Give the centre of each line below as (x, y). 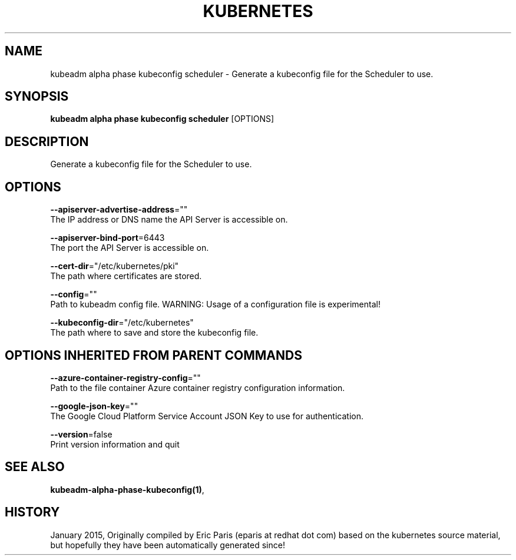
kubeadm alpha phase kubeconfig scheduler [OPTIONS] (162, 119)
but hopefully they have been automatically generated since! (168, 545)
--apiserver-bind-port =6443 (107, 238)
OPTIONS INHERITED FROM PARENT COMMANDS (153, 355)
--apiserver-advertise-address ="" (119, 210)
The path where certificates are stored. (126, 276)
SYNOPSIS (37, 97)
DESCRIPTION (47, 141)
